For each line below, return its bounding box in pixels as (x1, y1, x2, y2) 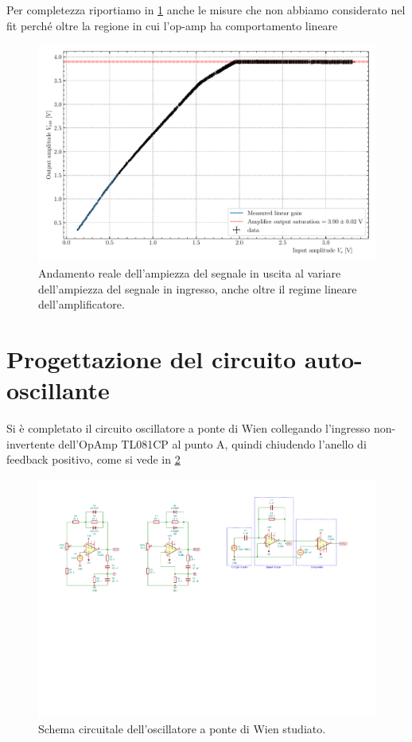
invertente (6, 435, 55, 452)
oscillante (6, 374, 110, 406)
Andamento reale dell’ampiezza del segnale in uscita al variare (38, 265, 341, 282)
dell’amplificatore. (38, 296, 125, 313)
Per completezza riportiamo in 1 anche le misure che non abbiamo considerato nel (6, 2, 406, 17)
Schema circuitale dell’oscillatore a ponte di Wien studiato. (38, 720, 326, 736)
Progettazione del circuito (6, 343, 297, 375)
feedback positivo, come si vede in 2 (6, 451, 181, 468)
